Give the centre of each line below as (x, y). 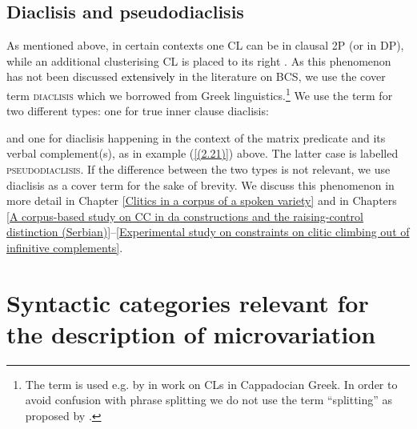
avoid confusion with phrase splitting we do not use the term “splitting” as (209, 400)
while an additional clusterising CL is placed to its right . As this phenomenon (199, 60)
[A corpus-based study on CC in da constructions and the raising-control (185, 216)
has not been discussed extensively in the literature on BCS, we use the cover (196, 76)
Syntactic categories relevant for (188, 302)
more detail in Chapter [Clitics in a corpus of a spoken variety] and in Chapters (202, 200)
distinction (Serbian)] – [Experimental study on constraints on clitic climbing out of (208, 232)
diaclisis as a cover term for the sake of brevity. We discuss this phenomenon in (200, 184)
